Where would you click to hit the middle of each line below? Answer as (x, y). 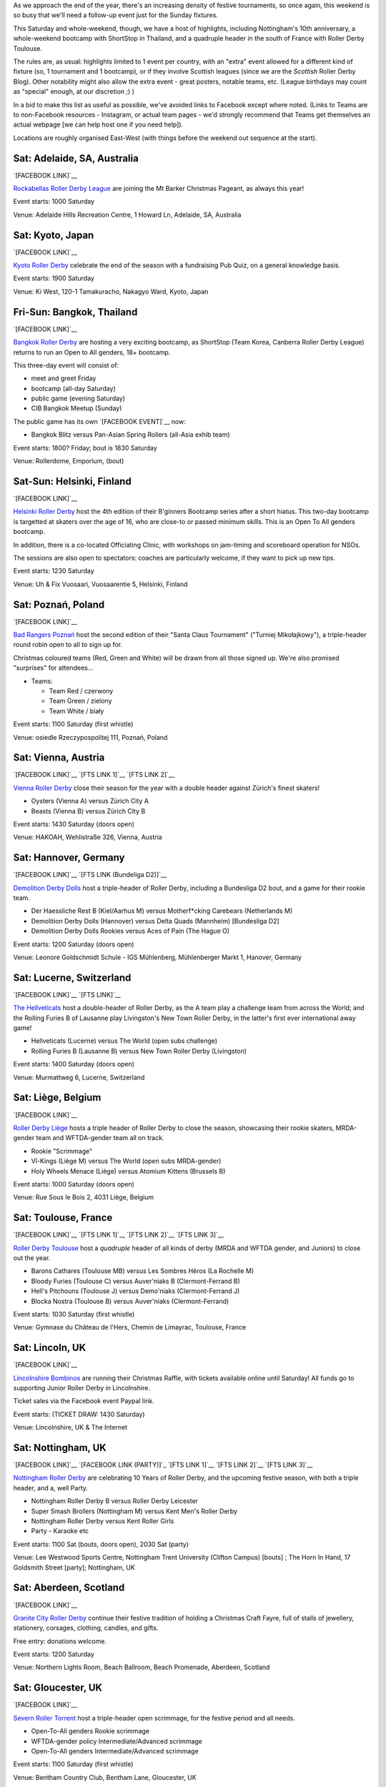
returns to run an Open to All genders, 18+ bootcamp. (92, 352)
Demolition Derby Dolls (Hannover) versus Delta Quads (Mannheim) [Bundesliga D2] (155, 921)
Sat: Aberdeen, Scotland (69, 1588)
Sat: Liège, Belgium (57, 1098)
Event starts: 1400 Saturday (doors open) (74, 1064)
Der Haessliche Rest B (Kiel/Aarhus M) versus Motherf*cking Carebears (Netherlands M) (162, 911)
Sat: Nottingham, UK (60, 1447)
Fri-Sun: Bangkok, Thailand (75, 312)
